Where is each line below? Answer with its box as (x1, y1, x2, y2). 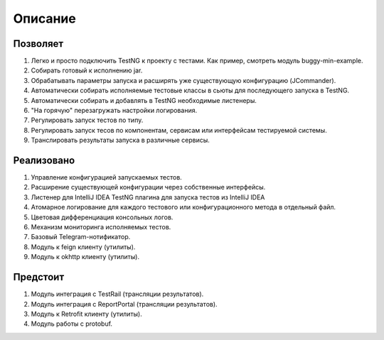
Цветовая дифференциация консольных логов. (31, 213, 174, 221)
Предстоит (13, 271, 65, 283)
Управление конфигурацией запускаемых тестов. (31, 173, 183, 182)
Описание (13, 11, 76, 26)
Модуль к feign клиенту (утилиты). (31, 242, 136, 251)
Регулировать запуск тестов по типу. (31, 116, 144, 124)
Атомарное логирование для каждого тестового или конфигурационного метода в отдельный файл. (31, 203, 336, 212)
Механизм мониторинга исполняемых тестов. (31, 223, 171, 231)
